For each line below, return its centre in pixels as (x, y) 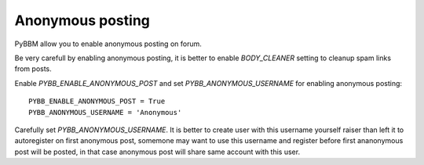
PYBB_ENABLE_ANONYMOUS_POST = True (97, 101)
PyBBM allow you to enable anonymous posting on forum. (108, 44)
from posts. (33, 69)
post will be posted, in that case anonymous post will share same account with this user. (157, 152)
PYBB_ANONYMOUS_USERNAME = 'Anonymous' (105, 112)
